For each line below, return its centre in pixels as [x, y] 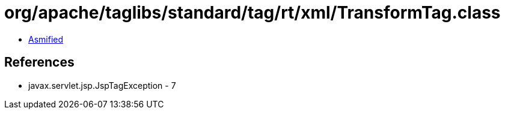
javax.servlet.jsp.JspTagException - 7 [102, 85]
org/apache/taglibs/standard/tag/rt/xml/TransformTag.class [252, 13]
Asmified [46, 39]
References [39, 62]
